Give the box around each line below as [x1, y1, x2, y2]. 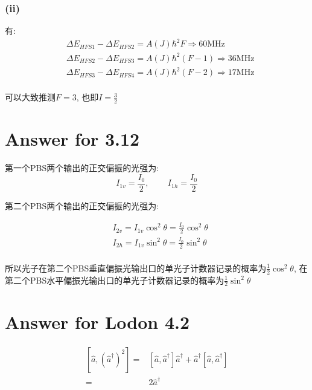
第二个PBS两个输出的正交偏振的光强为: [5, 200, 159, 212]
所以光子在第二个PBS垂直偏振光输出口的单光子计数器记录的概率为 [5, 261, 267, 274]
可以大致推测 [5, 91, 56, 103]
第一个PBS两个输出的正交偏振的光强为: [5, 161, 159, 174]
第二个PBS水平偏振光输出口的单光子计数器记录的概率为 [5, 273, 224, 286]
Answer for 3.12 [5, 126, 140, 151]
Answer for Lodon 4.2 [5, 309, 190, 334]
